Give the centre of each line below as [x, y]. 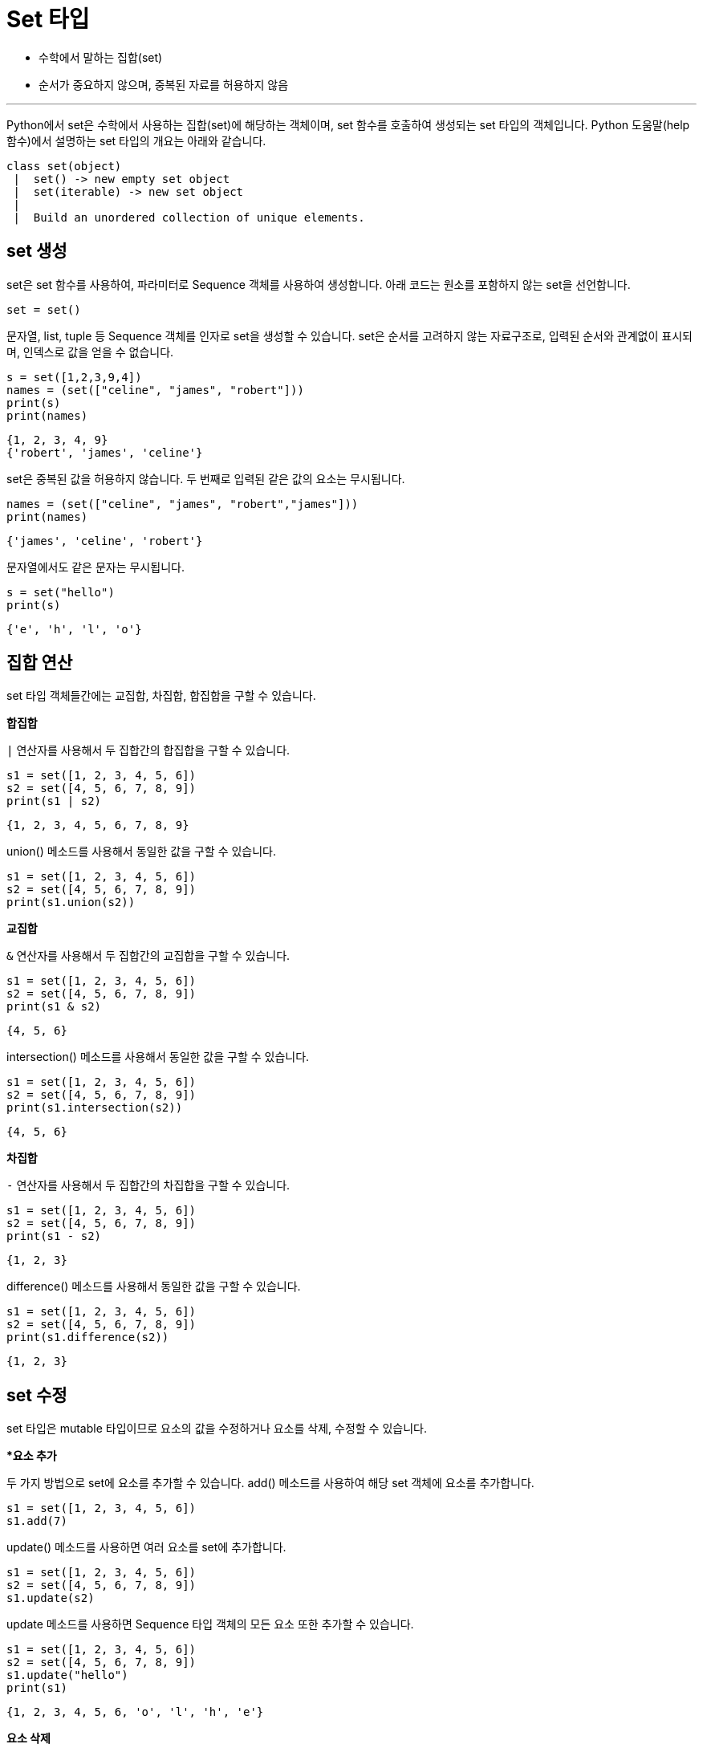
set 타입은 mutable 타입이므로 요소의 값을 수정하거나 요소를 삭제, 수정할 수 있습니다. [217, 1429]
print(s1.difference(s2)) [88, 1337]
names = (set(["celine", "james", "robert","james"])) [183, 504]
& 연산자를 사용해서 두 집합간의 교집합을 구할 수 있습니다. [148, 956]
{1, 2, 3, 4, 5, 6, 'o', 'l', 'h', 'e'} [135, 1712]
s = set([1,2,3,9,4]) [74, 377]
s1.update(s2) [51, 1598]
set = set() [44, 309]
